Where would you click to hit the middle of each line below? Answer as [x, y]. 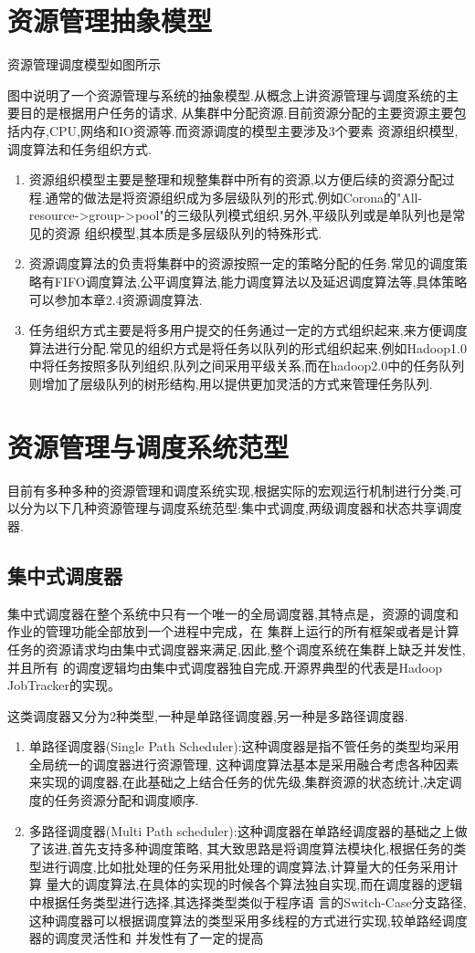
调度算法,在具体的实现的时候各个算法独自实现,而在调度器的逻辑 [274, 884]
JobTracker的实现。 [64, 685]
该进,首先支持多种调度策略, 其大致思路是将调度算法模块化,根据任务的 [248, 848]
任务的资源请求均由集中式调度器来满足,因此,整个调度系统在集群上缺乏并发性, [237, 649]
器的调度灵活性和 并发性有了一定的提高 [146, 938]
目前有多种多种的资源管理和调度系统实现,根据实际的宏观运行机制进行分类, [228, 490]
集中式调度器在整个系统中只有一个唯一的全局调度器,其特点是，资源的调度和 [233, 613]
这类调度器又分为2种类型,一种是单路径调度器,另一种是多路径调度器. [208, 715]
